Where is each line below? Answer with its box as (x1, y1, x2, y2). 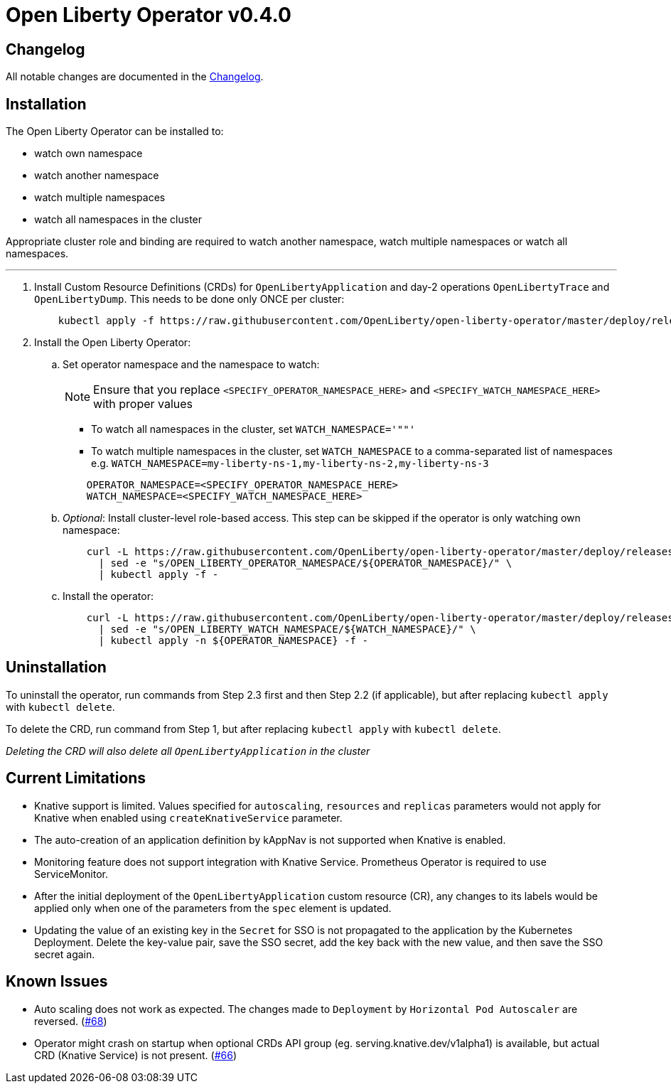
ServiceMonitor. (34, 867, 109, 880)
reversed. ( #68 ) (34, 1014, 107, 1027)
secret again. (34, 948, 95, 960)
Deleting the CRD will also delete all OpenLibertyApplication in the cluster (6, 744, 370, 757)
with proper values (93, 397, 193, 412)
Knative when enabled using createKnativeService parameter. (34, 811, 343, 824)
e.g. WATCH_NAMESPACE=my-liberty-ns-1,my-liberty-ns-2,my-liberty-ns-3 (91, 457, 489, 470)
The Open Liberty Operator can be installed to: (6, 125, 224, 138)
